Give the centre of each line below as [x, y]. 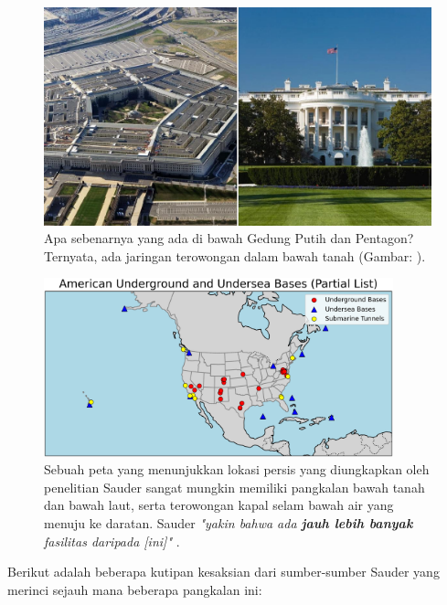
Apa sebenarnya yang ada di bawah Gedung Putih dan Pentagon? [229, 238]
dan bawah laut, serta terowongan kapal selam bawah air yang [219, 505]
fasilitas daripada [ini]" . [112, 541]
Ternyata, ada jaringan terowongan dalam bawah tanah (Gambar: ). [235, 255]
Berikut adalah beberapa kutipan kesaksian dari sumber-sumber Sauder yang [223, 572]
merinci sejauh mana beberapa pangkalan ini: [135, 589]
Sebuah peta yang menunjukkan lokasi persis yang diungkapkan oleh [237, 469]
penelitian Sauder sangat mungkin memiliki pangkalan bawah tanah [234, 487]
